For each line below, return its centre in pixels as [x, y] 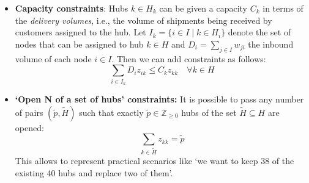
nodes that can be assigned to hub [79, 44]
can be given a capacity [203, 8]
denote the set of [259, 32]
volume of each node [53, 58]
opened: [29, 127]
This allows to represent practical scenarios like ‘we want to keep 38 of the [154, 160]
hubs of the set [209, 112]
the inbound [271, 44]
